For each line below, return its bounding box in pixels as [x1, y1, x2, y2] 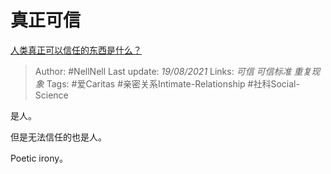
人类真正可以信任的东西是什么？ [10, 44, 142, 56]
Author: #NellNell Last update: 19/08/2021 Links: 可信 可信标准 [34, 65, 292, 77]
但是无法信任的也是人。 [10, 131, 107, 143]
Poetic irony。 [10, 152, 69, 164]
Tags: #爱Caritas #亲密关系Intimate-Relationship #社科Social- [46, 77, 300, 90]
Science [34, 89, 69, 101]
